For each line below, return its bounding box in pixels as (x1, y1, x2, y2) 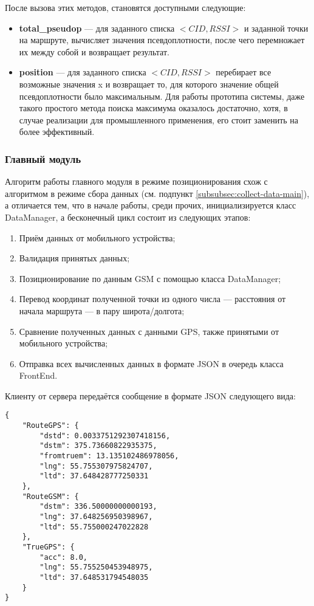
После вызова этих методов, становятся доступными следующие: (5, 1, 246, 13)
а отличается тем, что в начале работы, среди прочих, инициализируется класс (5, 199, 296, 212)
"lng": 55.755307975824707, (39, 461, 153, 470)
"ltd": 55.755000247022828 (39, 522, 149, 531)
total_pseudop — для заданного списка (19, 21, 175, 34)
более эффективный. (19, 125, 95, 138)
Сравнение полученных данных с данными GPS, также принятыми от (19, 325, 279, 337)
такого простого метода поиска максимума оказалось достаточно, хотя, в (19, 102, 288, 114)
